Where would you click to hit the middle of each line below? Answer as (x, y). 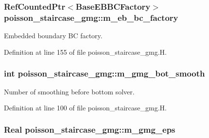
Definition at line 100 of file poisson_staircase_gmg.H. (85, 108)
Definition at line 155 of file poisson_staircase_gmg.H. (85, 52)
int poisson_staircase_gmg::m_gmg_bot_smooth (104, 73)
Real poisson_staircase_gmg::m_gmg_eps (90, 129)
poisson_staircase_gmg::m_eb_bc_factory (91, 17)
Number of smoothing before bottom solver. (69, 91)
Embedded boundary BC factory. (53, 36)
